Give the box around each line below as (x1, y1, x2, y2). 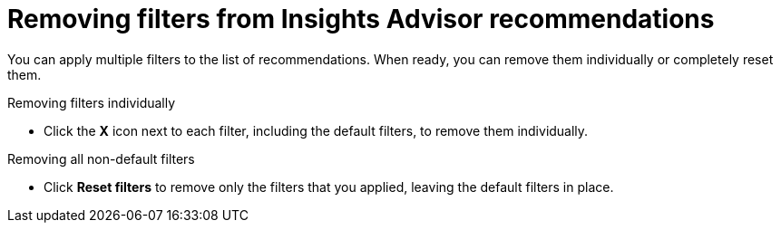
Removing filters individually (7, 94, 176, 110)
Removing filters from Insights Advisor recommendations (7, 4, 715, 34)
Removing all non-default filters (7, 150, 195, 167)
